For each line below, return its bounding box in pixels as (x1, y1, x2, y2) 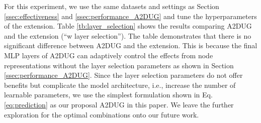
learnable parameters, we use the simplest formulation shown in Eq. (4, 89, 213, 100)
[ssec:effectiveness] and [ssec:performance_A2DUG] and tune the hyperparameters (4, 11, 257, 21)
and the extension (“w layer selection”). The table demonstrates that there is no (4, 30, 251, 41)
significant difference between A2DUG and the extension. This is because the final (4, 40, 257, 51)
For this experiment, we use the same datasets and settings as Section (4, 1, 219, 11)
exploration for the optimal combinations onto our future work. (4, 109, 199, 119)
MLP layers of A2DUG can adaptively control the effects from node (4, 50, 213, 60)
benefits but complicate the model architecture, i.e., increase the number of (4, 79, 236, 90)
